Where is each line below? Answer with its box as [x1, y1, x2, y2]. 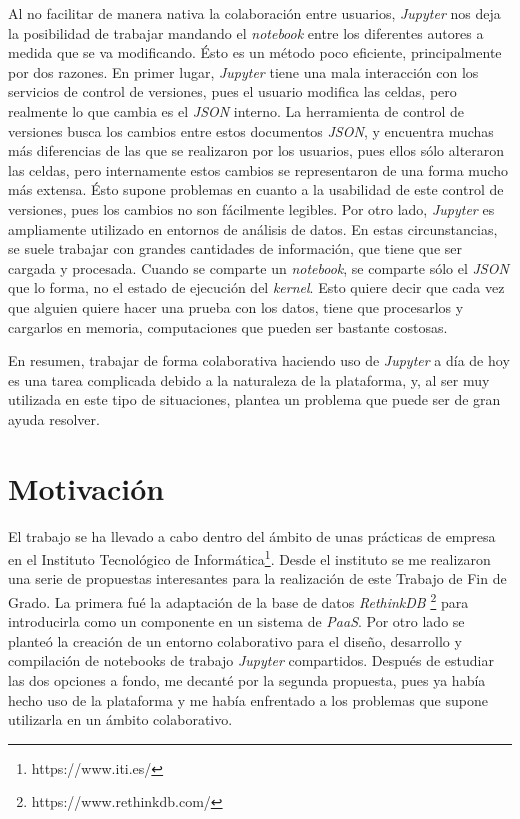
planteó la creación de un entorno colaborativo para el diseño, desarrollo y [8, 630, 462, 651]
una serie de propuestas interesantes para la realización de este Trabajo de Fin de [8, 568, 507, 589]
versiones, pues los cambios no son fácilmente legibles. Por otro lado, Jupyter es [8, 198, 495, 219]
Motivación [8, 467, 165, 508]
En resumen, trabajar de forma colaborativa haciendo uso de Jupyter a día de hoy [8, 350, 510, 371]
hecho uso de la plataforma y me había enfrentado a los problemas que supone [8, 689, 488, 710]
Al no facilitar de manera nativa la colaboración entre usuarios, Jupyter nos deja [8, 3, 501, 23]
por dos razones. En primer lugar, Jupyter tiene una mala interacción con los [8, 61, 479, 82]
